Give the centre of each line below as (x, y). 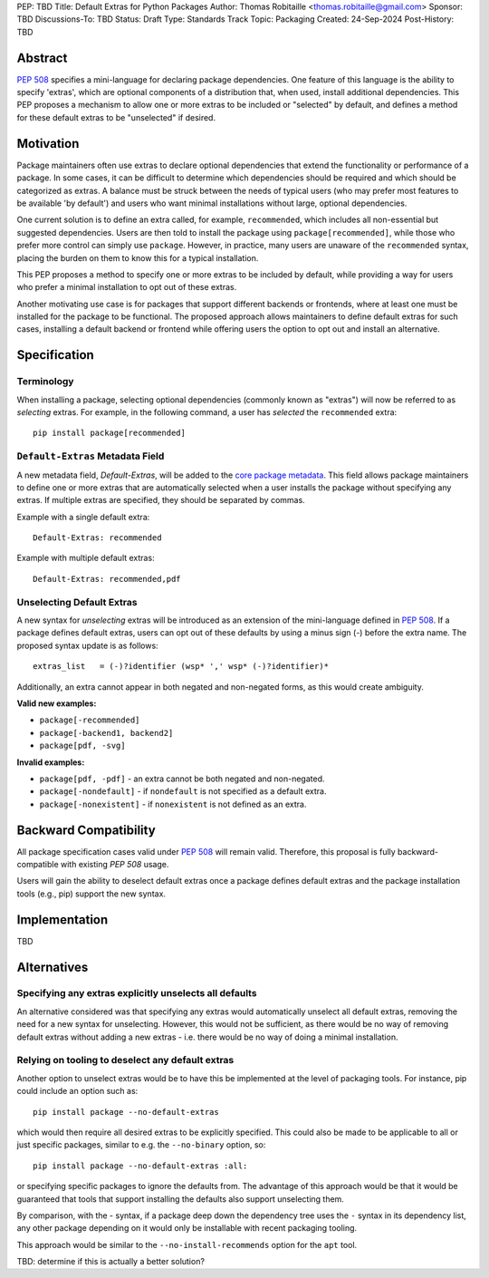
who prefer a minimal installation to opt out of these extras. (127, 287)
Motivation (48, 144)
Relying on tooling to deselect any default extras (125, 1060)
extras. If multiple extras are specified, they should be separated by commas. (161, 500)
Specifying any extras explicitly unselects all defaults (137, 993)
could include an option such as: (77, 1091)
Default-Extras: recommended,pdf (107, 579)
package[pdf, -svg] (82, 746)
